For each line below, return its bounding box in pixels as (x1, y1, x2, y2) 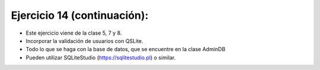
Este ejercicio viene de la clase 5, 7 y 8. (25, 29, 122, 36)
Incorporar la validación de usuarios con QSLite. (25, 37, 143, 44)
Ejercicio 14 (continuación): (11, 9, 149, 22)
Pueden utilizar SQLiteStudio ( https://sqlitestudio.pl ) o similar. (25, 54, 176, 61)
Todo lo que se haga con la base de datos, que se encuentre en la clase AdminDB (25, 46, 226, 53)
